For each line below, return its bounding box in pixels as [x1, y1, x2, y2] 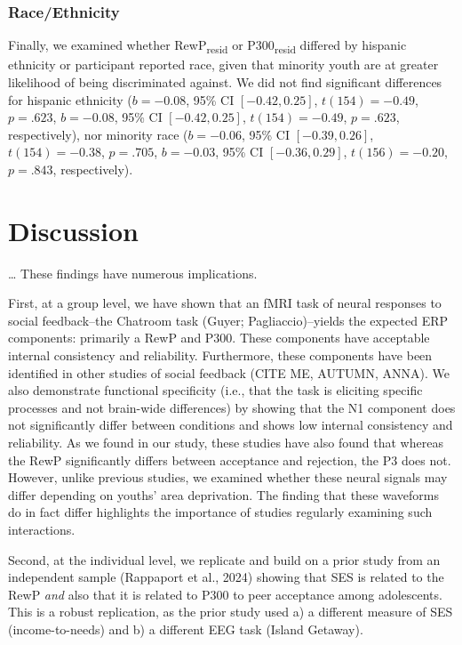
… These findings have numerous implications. [8, 263, 258, 282]
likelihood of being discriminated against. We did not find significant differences [8, 72, 442, 91]
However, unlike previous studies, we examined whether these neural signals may [8, 468, 448, 487]
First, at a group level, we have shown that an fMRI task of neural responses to [8, 294, 442, 312]
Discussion [8, 212, 139, 248]
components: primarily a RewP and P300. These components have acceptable [8, 328, 430, 347]
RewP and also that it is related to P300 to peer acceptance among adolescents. [8, 585, 442, 603]
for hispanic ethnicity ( [8, 90, 132, 109]
